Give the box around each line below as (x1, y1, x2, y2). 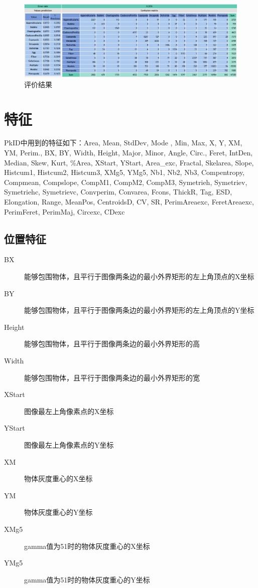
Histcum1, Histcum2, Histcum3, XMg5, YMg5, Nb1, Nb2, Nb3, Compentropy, (4, 167, 245, 177)
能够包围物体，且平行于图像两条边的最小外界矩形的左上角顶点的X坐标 (24, 271, 254, 282)
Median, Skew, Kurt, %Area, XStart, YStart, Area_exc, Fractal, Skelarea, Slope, (4, 157, 254, 167)
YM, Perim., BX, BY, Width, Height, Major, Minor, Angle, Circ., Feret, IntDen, (4, 147, 253, 158)
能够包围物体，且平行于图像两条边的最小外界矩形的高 (24, 338, 200, 349)
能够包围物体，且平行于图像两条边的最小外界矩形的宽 (24, 372, 200, 382)
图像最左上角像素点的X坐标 (24, 406, 114, 416)
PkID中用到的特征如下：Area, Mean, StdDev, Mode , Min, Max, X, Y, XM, (4, 137, 242, 148)
